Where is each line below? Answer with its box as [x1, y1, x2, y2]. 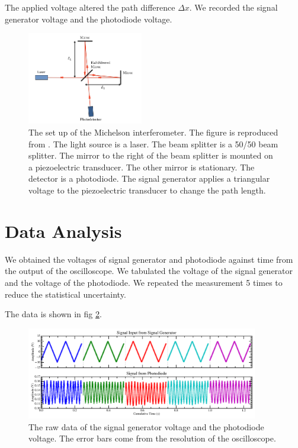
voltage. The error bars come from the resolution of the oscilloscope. [28, 432, 276, 444]
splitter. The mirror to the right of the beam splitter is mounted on [28, 149, 273, 162]
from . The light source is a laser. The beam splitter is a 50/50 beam [28, 137, 278, 150]
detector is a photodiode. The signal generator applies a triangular [28, 172, 270, 185]
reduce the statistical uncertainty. [5, 288, 126, 300]
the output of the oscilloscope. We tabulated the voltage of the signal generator [5, 265, 293, 277]
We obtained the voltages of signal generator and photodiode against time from [5, 253, 293, 265]
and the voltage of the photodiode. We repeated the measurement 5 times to [5, 276, 283, 288]
